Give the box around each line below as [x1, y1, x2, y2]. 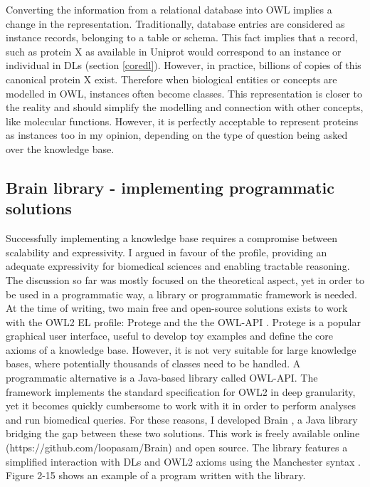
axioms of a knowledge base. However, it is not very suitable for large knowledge [6, 342, 356, 357]
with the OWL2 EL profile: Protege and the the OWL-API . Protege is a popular [6, 314, 361, 329]
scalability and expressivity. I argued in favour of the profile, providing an [6, 244, 327, 259]
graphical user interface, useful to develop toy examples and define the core [6, 328, 334, 343]
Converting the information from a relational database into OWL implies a [6, 2, 332, 16]
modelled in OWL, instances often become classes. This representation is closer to [6, 85, 363, 100]
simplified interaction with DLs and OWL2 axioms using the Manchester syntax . [6, 454, 361, 468]
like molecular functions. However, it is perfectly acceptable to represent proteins [6, 113, 359, 128]
